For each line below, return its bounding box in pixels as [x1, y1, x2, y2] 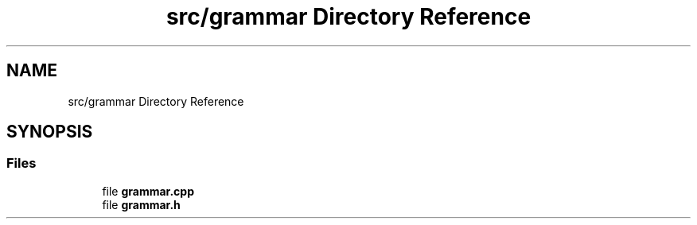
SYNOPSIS [6, 122, 93, 142]
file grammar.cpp [102, 184, 195, 198]
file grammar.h [102, 197, 181, 211]
